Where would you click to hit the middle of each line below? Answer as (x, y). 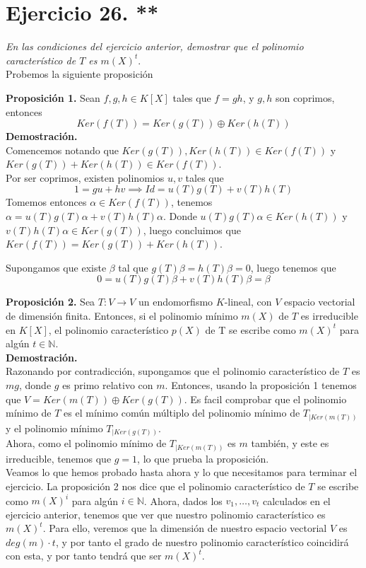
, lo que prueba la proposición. (203, 458)
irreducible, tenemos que (59, 458)
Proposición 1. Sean (53, 97)
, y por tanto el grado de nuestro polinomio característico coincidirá (202, 541)
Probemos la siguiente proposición (79, 74)
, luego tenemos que (293, 267)
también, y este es (290, 443)
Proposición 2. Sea (51, 302)
